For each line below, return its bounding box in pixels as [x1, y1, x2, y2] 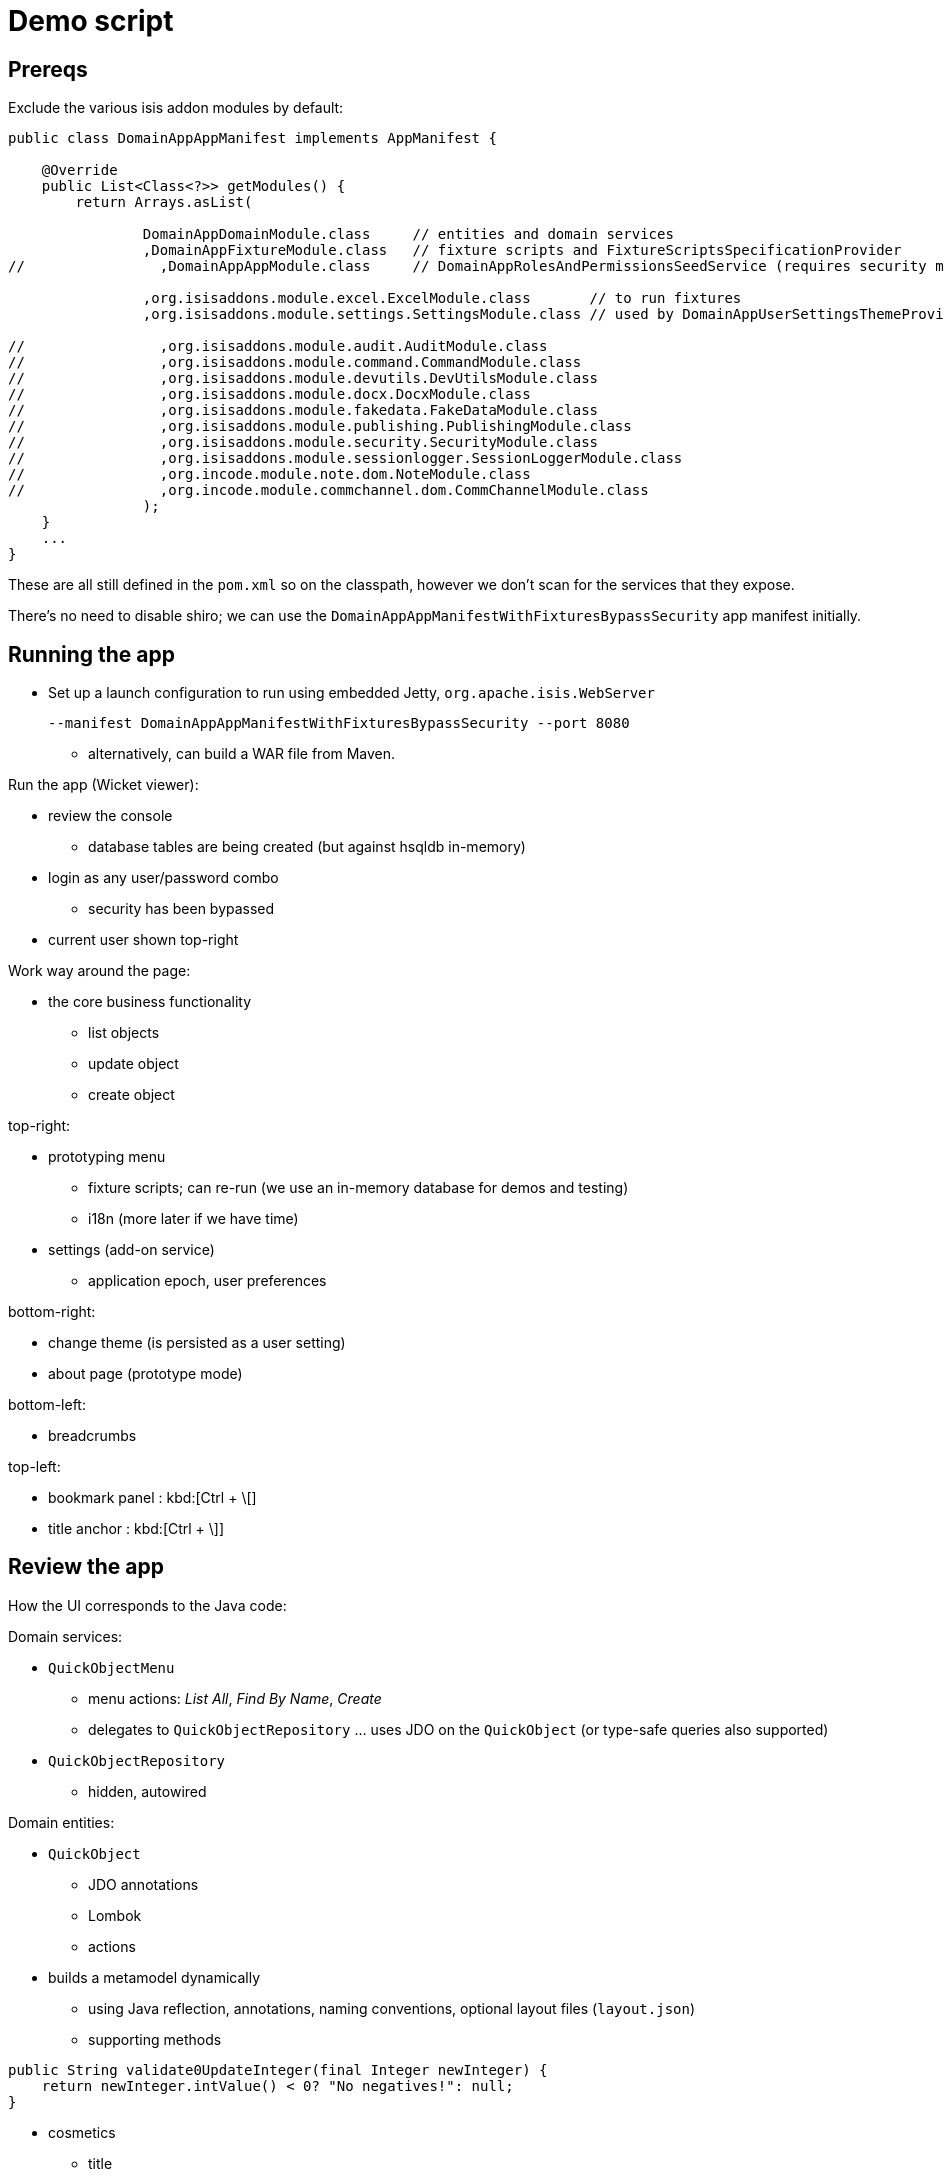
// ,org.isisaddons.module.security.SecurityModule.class [8, 434, 599, 451]
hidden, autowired [88, 1782, 207, 1800]
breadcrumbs [48, 1427, 137, 1445]
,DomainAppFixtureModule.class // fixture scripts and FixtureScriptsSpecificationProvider [142, 242, 902, 259]
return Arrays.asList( [75, 194, 253, 211]
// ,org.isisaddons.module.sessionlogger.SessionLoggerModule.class [8, 450, 683, 467]
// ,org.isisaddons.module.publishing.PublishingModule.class [8, 418, 632, 435]
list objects [88, 1024, 160, 1042]
